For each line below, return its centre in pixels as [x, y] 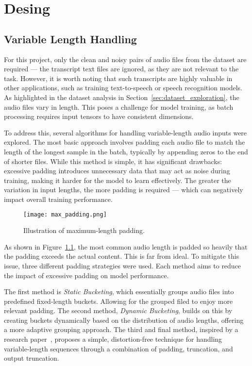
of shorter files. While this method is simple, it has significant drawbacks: [113, 161]
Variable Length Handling [70, 39]
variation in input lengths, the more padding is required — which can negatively [124, 190]
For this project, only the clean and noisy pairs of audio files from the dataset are [125, 59]
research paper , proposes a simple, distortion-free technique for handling [113, 339]
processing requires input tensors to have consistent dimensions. [99, 116]
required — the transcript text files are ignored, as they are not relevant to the [121, 69]
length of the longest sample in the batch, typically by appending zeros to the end [126, 151]
